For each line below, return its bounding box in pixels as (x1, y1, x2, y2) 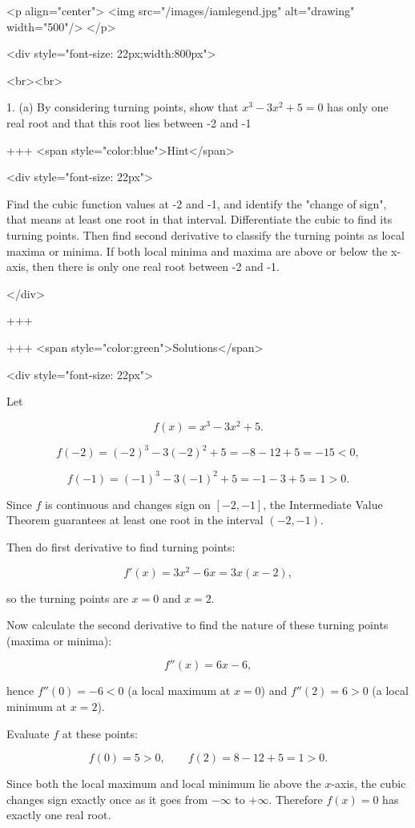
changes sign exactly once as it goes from (6, 790, 208, 807)
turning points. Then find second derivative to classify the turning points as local (6, 226, 405, 243)
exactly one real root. (6, 806, 111, 823)
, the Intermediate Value (263, 495, 383, 512)
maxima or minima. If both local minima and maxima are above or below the (6, 242, 388, 259)
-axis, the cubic (331, 775, 406, 792)
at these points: (62, 725, 138, 741)
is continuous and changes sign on (45, 495, 211, 512)
